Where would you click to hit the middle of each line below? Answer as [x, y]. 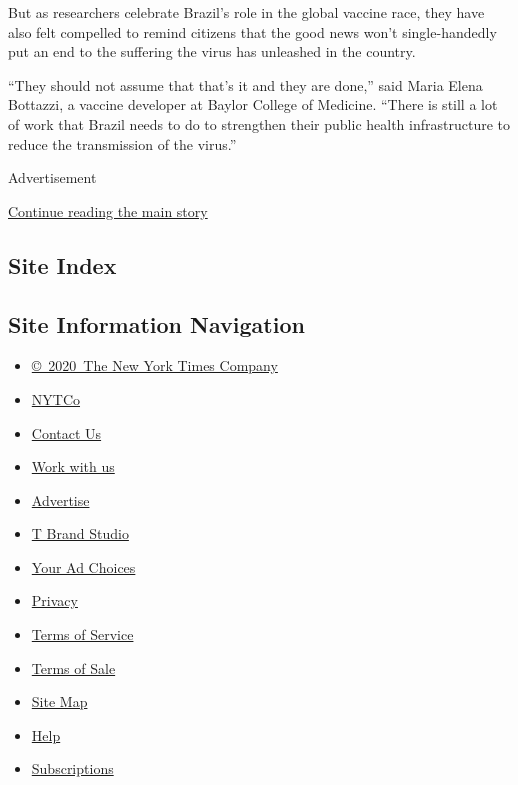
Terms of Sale [73, 667]
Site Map [59, 701]
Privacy [54, 600]
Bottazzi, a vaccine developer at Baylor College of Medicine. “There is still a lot [253, 104]
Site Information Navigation [156, 323]
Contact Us [66, 432]
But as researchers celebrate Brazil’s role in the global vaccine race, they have [246, 12]
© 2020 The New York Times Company [154, 365]
